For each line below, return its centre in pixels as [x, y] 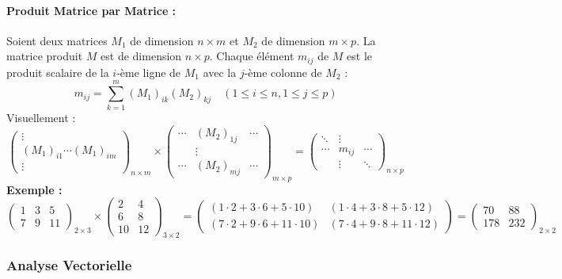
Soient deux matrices [57, 40]
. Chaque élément [252, 56]
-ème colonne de [283, 72]
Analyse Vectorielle [69, 265]
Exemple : [34, 189]
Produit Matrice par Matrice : [91, 10]
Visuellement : [41, 117]
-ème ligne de [149, 72]
